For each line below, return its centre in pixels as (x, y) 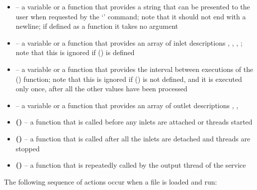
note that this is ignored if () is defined (75, 52)
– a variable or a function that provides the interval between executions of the (134, 69)
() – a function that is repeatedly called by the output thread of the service (131, 165)
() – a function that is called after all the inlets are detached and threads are (133, 138)
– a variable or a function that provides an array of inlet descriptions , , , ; (129, 42)
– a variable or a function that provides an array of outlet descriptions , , (127, 105)
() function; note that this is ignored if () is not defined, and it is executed (129, 79)
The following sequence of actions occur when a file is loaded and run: (111, 181)
